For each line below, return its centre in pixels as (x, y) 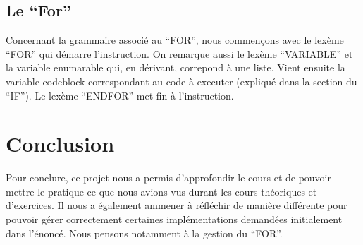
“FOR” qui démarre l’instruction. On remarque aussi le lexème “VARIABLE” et (179, 53)
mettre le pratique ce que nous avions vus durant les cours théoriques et (161, 191)
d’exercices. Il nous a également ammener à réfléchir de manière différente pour (177, 205)
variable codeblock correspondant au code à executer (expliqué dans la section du (181, 81)
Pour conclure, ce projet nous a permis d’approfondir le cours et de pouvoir (168, 178)
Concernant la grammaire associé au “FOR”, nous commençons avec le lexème (175, 40)
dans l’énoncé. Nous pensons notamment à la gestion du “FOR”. (144, 233)
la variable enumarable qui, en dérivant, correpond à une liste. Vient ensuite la (176, 67)
